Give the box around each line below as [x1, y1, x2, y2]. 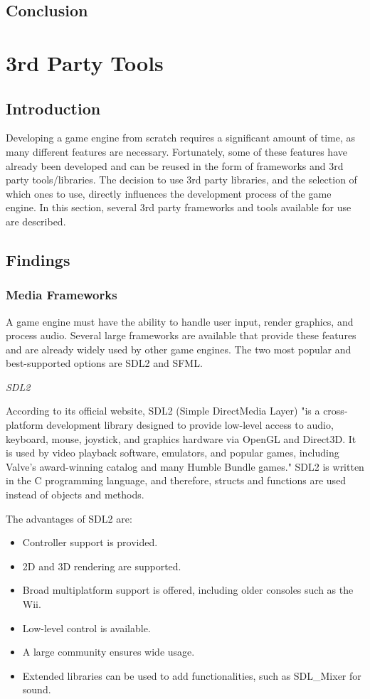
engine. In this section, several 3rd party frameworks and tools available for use [6, 200, 351, 215]
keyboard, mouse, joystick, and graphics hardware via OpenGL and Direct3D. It [6, 431, 356, 446]
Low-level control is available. [22, 620, 151, 635]
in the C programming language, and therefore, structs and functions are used [6, 473, 347, 488]
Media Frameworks [6, 286, 117, 304]
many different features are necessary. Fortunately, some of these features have [6, 144, 347, 159]
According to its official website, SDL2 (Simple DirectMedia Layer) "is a [6, 403, 320, 418]
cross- [323, 403, 348, 418]
